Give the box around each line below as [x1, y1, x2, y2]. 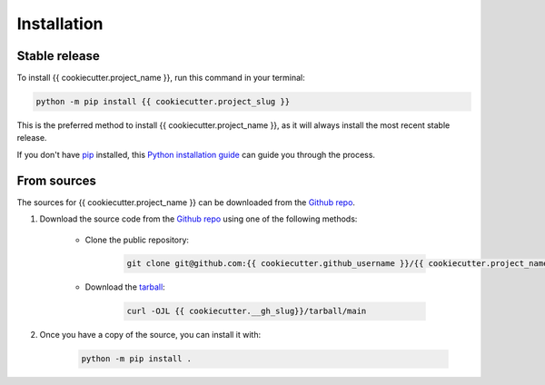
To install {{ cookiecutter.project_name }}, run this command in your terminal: [16, 73, 306, 84]
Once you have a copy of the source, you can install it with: [39, 330, 262, 341]
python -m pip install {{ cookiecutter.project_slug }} [35, 96, 291, 107]
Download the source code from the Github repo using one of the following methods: [39, 213, 358, 224]
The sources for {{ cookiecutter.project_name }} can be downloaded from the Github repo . [16, 196, 356, 208]
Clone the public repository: [84, 234, 190, 245]
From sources [16, 173, 97, 188]
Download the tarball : [84, 281, 165, 292]
